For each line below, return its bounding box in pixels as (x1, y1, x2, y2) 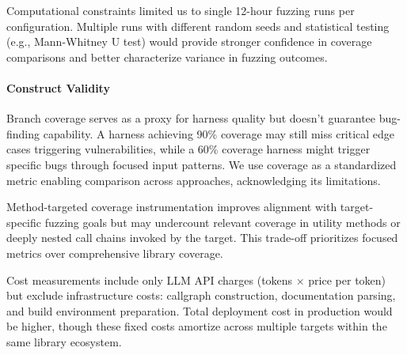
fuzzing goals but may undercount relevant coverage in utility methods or (44, 213, 401, 230)
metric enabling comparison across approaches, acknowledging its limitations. (6, 172, 381, 188)
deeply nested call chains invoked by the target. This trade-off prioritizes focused (6, 229, 398, 246)
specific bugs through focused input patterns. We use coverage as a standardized (6, 156, 397, 172)
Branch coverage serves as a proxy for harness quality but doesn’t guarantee (6, 110, 376, 127)
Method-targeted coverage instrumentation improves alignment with (6, 198, 337, 215)
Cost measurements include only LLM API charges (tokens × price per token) (6, 271, 386, 288)
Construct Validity (6, 79, 110, 96)
